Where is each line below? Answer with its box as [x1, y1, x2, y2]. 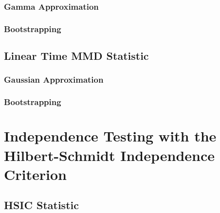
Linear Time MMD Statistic [4, 48, 149, 63]
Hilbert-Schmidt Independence [4, 145, 215, 165]
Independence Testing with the [4, 126, 217, 146]
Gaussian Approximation [4, 73, 104, 86]
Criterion [4, 164, 67, 184]
